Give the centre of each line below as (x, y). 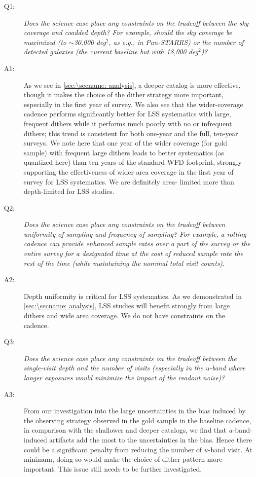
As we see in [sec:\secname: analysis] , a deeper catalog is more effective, (132, 85)
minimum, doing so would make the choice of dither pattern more (123, 459)
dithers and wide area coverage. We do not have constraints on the (125, 315)
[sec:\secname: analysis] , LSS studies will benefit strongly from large (127, 306)
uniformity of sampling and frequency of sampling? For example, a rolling (135, 234)
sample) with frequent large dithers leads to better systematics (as (124, 152)
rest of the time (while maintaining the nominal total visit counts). (124, 263)
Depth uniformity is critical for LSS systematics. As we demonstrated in (133, 296)
